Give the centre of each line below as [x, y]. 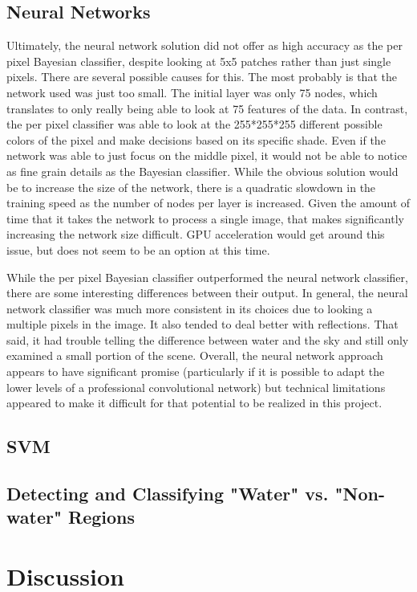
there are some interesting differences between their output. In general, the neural [207, 293]
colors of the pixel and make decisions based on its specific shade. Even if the [196, 139]
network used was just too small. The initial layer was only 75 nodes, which [192, 92]
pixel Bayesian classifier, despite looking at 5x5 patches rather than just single [199, 61]
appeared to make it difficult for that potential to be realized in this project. [194, 403]
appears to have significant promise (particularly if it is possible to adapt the [196, 372]
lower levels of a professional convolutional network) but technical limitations [196, 387]
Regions [102, 517]
